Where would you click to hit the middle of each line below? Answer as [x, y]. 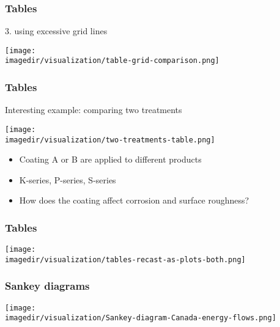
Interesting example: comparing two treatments [94, 110]
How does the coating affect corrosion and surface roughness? [134, 200]
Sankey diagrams [47, 286]
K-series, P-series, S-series [68, 179]
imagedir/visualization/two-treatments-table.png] [110, 140]
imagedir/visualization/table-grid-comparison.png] [112, 61]
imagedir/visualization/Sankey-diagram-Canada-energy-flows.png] [141, 318]
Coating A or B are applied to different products [110, 159]
